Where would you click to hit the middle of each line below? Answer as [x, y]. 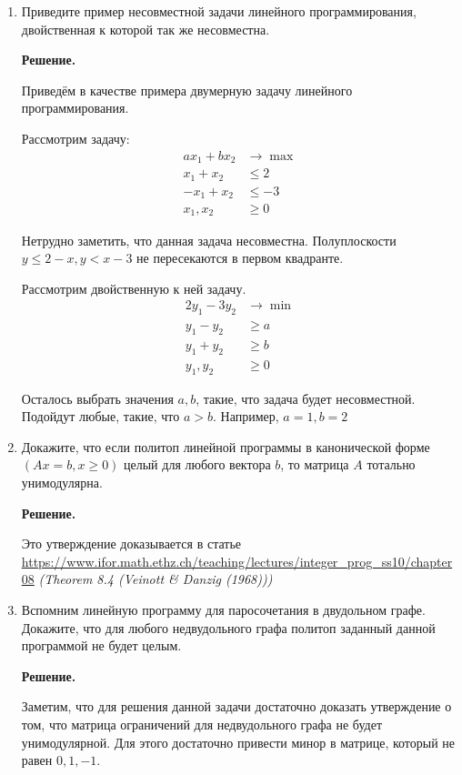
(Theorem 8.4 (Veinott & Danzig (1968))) [156, 579]
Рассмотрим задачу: [75, 138]
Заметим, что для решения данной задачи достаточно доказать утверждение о [236, 706]
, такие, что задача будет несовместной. [306, 398]
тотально [391, 464]
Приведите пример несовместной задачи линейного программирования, [219, 11]
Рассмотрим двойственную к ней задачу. [134, 288]
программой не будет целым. [101, 645]
